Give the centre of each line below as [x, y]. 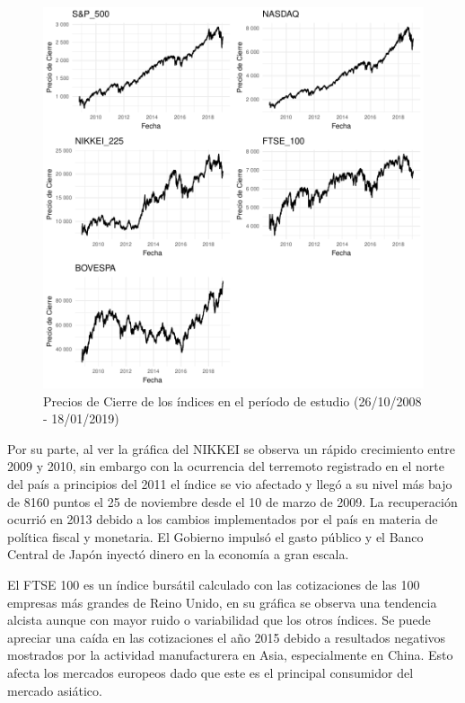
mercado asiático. [55, 690]
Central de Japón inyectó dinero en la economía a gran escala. [178, 554]
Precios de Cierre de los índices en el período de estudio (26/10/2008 [232, 400]
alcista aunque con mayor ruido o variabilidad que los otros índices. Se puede [219, 620]
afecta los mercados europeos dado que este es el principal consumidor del [211, 672]
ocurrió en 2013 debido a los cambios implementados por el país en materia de [223, 519]
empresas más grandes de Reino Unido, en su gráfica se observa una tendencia [222, 602]
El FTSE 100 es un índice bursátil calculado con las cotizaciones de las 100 [214, 584]
